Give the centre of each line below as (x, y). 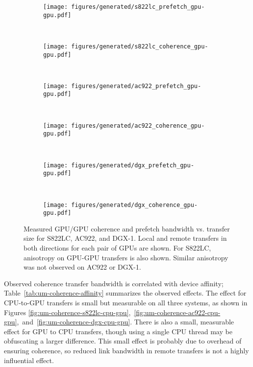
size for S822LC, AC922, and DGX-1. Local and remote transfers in (125, 238)
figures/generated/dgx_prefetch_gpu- (133, 165)
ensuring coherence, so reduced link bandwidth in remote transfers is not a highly (126, 350)
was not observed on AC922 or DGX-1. (82, 267)
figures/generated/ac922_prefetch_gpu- (136, 86)
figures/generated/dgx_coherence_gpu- (134, 205)
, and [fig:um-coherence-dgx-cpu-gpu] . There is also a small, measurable (126, 322)
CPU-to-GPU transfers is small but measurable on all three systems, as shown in (126, 302)
